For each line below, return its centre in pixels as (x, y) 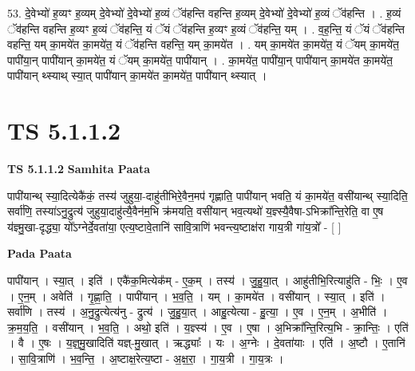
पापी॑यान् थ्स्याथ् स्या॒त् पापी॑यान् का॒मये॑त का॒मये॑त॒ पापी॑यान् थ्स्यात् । (137, 75)
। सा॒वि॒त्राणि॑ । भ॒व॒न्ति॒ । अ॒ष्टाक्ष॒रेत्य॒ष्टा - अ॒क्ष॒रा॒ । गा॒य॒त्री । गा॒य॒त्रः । (146, 359)
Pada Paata (40, 253)
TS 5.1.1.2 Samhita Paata (79, 169)
